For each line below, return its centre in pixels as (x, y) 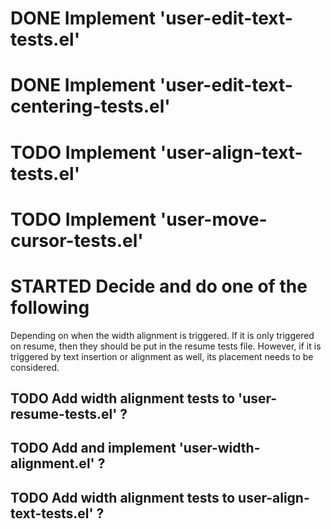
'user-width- (219, 448)
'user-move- (213, 219)
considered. (35, 367)
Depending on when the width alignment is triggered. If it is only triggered (162, 335)
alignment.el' (52, 463)
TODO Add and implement (93, 448)
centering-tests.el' (90, 106)
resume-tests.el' (64, 414)
